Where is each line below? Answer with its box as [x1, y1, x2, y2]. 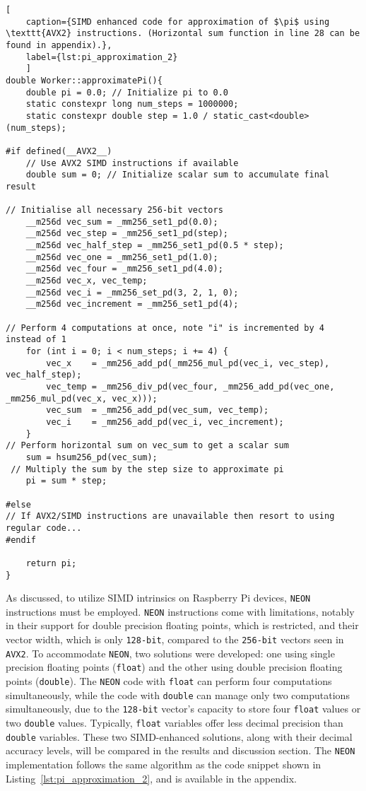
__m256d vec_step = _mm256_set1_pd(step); [25, 228, 228, 239]
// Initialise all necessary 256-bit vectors [6, 205, 223, 216]
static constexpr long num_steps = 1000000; [25, 99, 239, 110]
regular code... [6, 522, 82, 533]
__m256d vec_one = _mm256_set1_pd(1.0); [25, 252, 218, 262]
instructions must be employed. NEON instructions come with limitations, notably [6, 604, 355, 619]
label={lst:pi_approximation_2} [25, 52, 178, 62]
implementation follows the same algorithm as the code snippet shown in [6, 756, 321, 771]
